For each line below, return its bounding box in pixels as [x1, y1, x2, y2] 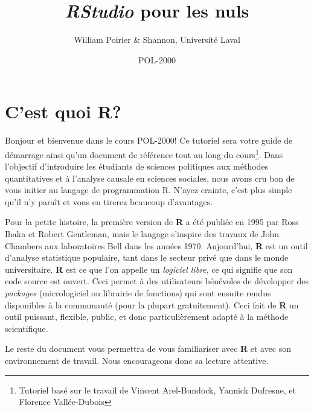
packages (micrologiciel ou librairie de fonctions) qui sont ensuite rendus [5, 287, 271, 299]
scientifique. [5, 322, 48, 334]
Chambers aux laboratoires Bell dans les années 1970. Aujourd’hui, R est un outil [5, 239, 308, 252]
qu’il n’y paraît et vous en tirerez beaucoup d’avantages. [5, 195, 213, 208]
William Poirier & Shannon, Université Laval [74, 33, 240, 46]
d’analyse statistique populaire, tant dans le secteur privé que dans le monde [5, 251, 289, 264]
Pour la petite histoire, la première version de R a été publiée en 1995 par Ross [5, 215, 299, 228]
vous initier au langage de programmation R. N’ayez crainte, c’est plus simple [5, 183, 292, 196]
